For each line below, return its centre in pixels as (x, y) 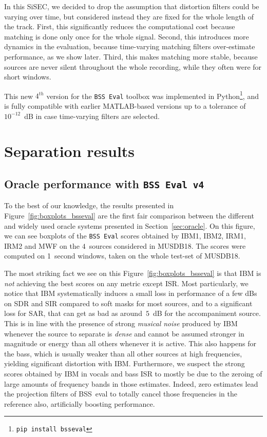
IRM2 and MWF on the (42, 245)
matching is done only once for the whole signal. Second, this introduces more (127, 36)
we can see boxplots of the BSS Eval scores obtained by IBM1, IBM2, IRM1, (125, 236)
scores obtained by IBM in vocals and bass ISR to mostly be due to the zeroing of (133, 373)
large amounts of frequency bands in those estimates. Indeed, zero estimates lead (131, 383)
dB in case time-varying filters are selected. (92, 116)
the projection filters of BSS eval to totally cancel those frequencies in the (121, 394)
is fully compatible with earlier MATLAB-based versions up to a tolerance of (125, 106)
